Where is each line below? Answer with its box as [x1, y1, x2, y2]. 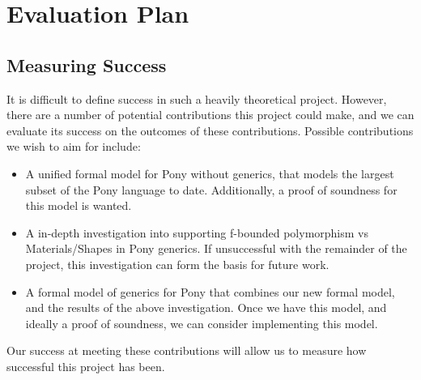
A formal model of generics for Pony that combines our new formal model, [25, 283, 395, 300]
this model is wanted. [25, 197, 132, 214]
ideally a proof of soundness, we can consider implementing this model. [25, 314, 378, 331]
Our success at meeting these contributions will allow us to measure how [6, 342, 367, 359]
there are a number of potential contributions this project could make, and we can [6, 106, 415, 123]
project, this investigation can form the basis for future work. [25, 255, 330, 272]
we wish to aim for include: [6, 138, 141, 155]
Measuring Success [6, 52, 167, 77]
